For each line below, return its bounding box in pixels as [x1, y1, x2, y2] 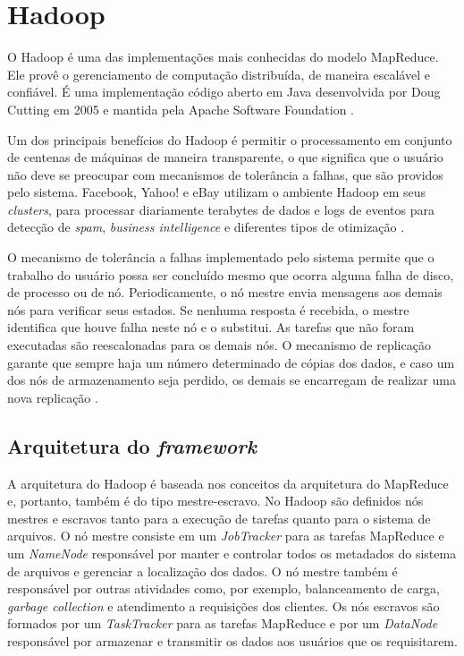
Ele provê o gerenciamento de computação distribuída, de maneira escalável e [7, 64, 430, 83]
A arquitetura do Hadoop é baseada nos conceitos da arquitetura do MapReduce [7, 473, 449, 492]
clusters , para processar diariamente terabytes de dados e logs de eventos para [7, 200, 434, 218]
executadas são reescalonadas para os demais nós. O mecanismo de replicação [7, 336, 431, 354]
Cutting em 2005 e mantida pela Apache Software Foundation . [7, 99, 354, 118]
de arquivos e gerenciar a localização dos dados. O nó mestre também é [7, 561, 398, 580]
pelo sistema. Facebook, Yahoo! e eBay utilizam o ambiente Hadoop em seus [7, 183, 426, 201]
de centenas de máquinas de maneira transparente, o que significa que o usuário [7, 148, 443, 166]
